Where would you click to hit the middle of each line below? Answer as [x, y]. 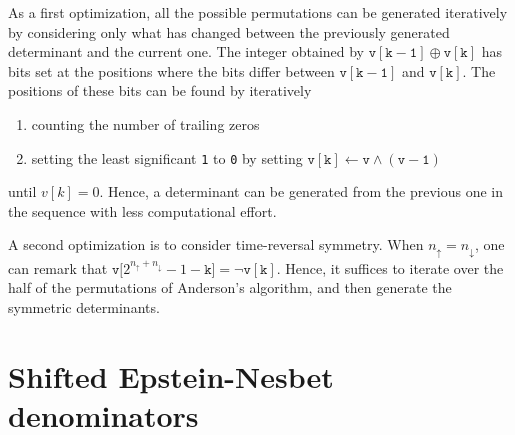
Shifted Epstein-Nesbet [171, 375]
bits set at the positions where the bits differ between [171, 70]
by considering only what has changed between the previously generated [229, 31]
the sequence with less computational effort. [142, 210]
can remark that [58, 267]
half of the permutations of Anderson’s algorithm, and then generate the [230, 287]
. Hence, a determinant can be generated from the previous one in [301, 191]
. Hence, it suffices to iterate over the [390, 267]
